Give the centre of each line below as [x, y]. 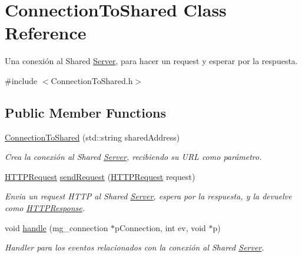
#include [21, 80]
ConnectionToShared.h [92, 80]
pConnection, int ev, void [160, 227]
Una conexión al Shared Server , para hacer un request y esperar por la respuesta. [151, 61]
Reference [46, 33]
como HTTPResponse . [45, 208]
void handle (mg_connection [57, 227]
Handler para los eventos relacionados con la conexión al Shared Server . [135, 247]
